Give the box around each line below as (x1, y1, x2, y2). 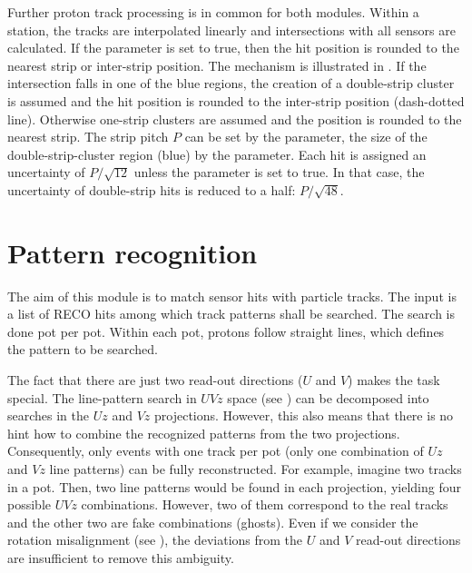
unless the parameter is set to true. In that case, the (133, 163, 425, 182)
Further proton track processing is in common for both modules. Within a (7, 3, 419, 21)
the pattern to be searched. (7, 340, 158, 359)
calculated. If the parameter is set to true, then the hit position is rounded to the (7, 38, 459, 57)
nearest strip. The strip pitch (7, 127, 169, 146)
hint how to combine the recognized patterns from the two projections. (7, 423, 400, 442)
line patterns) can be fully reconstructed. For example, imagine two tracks (49, 459, 462, 478)
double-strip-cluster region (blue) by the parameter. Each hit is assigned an (7, 144, 427, 163)
